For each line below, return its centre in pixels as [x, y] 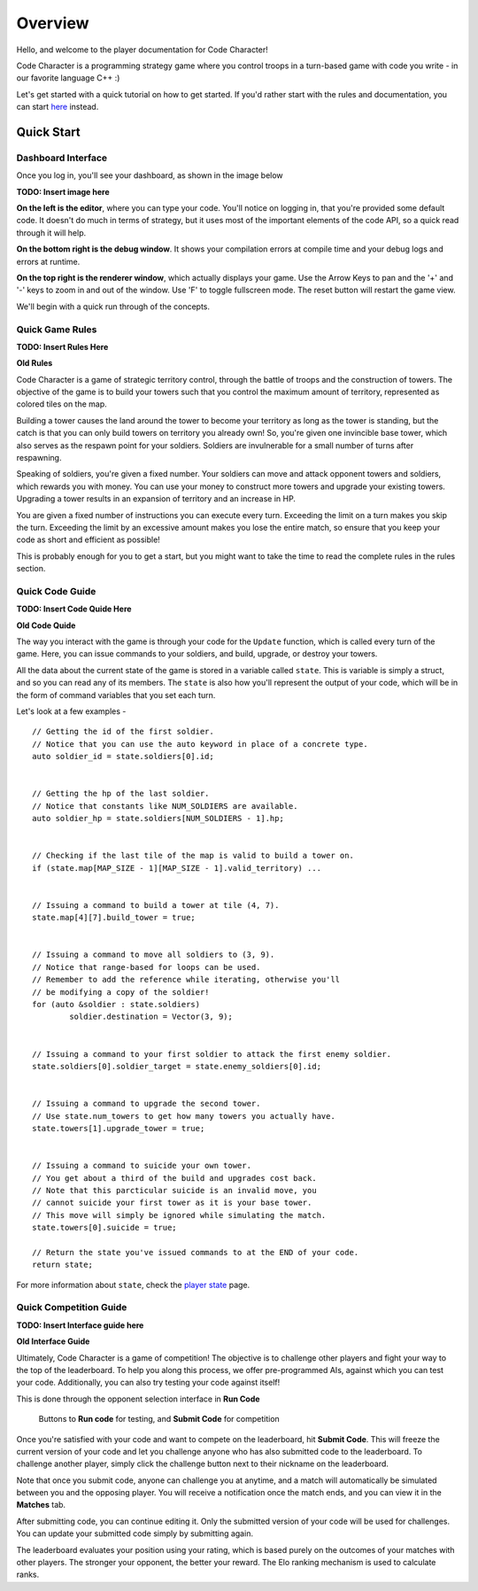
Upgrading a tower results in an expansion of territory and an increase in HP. [156, 499]
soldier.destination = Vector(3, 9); [151, 1017]
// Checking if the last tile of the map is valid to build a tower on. [193, 856]
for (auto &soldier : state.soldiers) [116, 1005]
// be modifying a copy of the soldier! [121, 992]
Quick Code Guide [56, 591]
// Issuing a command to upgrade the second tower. [146, 1104]
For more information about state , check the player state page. [133, 1284]
